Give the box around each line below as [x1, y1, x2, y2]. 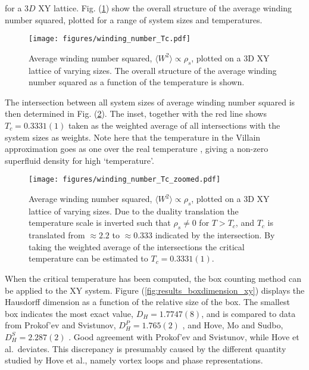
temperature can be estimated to [29, 252, 148, 265]
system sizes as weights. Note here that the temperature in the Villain [5, 130, 261, 143]
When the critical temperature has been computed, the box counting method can [5, 272, 301, 285]
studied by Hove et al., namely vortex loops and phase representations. [5, 354, 263, 366]
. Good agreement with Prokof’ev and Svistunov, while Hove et [68, 330, 299, 343]
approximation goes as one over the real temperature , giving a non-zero [5, 142, 269, 155]
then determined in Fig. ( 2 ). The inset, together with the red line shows [5, 107, 267, 120]
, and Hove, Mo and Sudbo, [182, 319, 283, 331]
